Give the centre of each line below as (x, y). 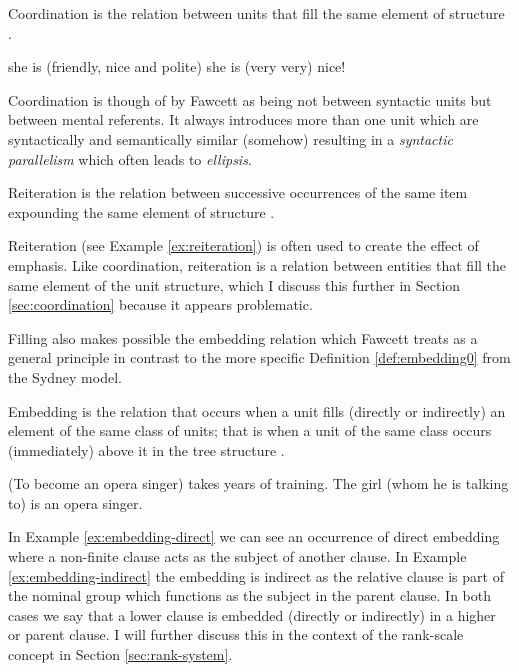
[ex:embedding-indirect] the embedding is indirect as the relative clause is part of (256, 575)
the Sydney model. (65, 376)
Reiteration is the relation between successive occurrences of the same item (238, 192)
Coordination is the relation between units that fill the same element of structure (256, 13)
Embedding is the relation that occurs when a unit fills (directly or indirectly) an (257, 410)
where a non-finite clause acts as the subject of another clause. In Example (237, 556)
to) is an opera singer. (75, 502)
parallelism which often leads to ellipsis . (130, 158)
